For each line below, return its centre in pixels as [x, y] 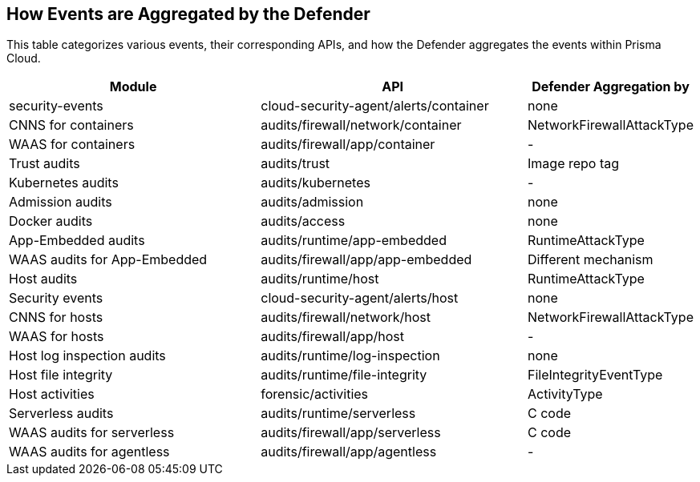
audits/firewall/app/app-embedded [366, 260]
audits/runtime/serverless [338, 414]
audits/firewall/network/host [346, 317]
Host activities [52, 394]
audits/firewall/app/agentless [349, 452]
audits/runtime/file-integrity [344, 375]
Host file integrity [61, 375]
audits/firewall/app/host [332, 337]
